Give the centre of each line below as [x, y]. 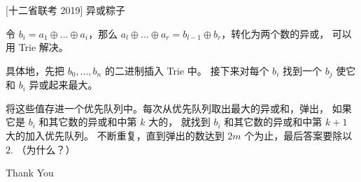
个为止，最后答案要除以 [298, 136]
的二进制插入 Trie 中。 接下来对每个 [187, 70]
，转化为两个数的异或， [275, 33]
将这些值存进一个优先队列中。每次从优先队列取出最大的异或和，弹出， [167, 108]
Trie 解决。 [43, 47]
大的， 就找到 [179, 122]
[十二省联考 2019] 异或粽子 [66, 10]
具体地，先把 [35, 70]
